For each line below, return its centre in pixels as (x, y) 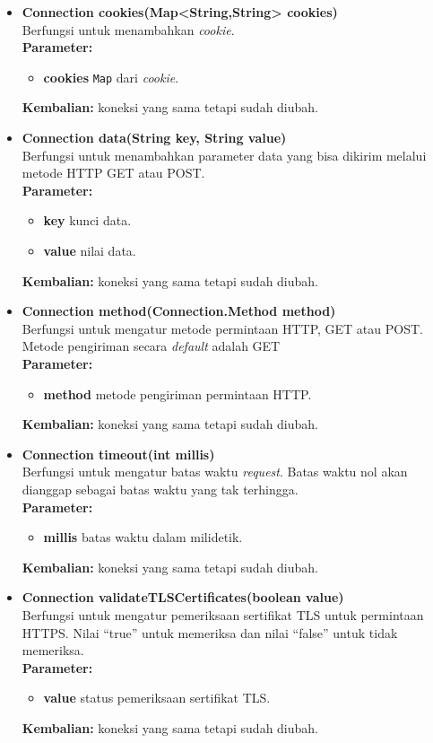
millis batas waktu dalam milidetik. (143, 537)
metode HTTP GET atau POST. (113, 173)
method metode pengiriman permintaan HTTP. (178, 393)
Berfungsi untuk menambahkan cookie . (128, 29)
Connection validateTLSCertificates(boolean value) (183, 597)
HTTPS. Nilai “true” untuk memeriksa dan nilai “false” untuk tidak (210, 632)
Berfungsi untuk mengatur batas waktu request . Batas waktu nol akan (215, 472)
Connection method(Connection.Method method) (179, 311)
